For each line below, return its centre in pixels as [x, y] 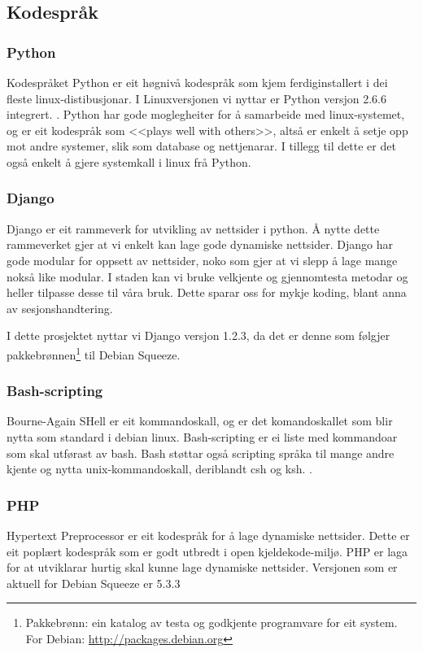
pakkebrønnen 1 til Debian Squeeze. [94, 353]
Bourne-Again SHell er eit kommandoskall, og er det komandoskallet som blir [200, 421]
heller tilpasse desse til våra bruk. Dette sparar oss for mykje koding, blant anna [207, 292]
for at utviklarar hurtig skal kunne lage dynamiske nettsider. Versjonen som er [202, 567]
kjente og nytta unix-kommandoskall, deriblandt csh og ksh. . [159, 469]
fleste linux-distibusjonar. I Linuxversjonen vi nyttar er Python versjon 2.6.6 [196, 98]
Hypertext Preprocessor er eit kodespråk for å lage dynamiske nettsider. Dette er [208, 535]
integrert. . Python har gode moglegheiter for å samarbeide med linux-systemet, [206, 114]
